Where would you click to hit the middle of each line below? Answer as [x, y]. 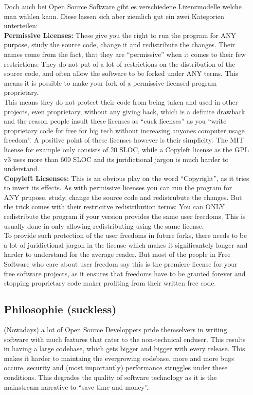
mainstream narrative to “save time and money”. [76, 386]
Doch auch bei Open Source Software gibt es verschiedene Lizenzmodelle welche [123, 6]
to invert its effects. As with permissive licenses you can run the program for [118, 188]
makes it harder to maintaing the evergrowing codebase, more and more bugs [119, 358]
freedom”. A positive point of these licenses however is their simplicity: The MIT [124, 140]
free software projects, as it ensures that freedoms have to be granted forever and [125, 273]
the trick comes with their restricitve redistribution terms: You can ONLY [114, 206]
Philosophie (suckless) [60, 309]
